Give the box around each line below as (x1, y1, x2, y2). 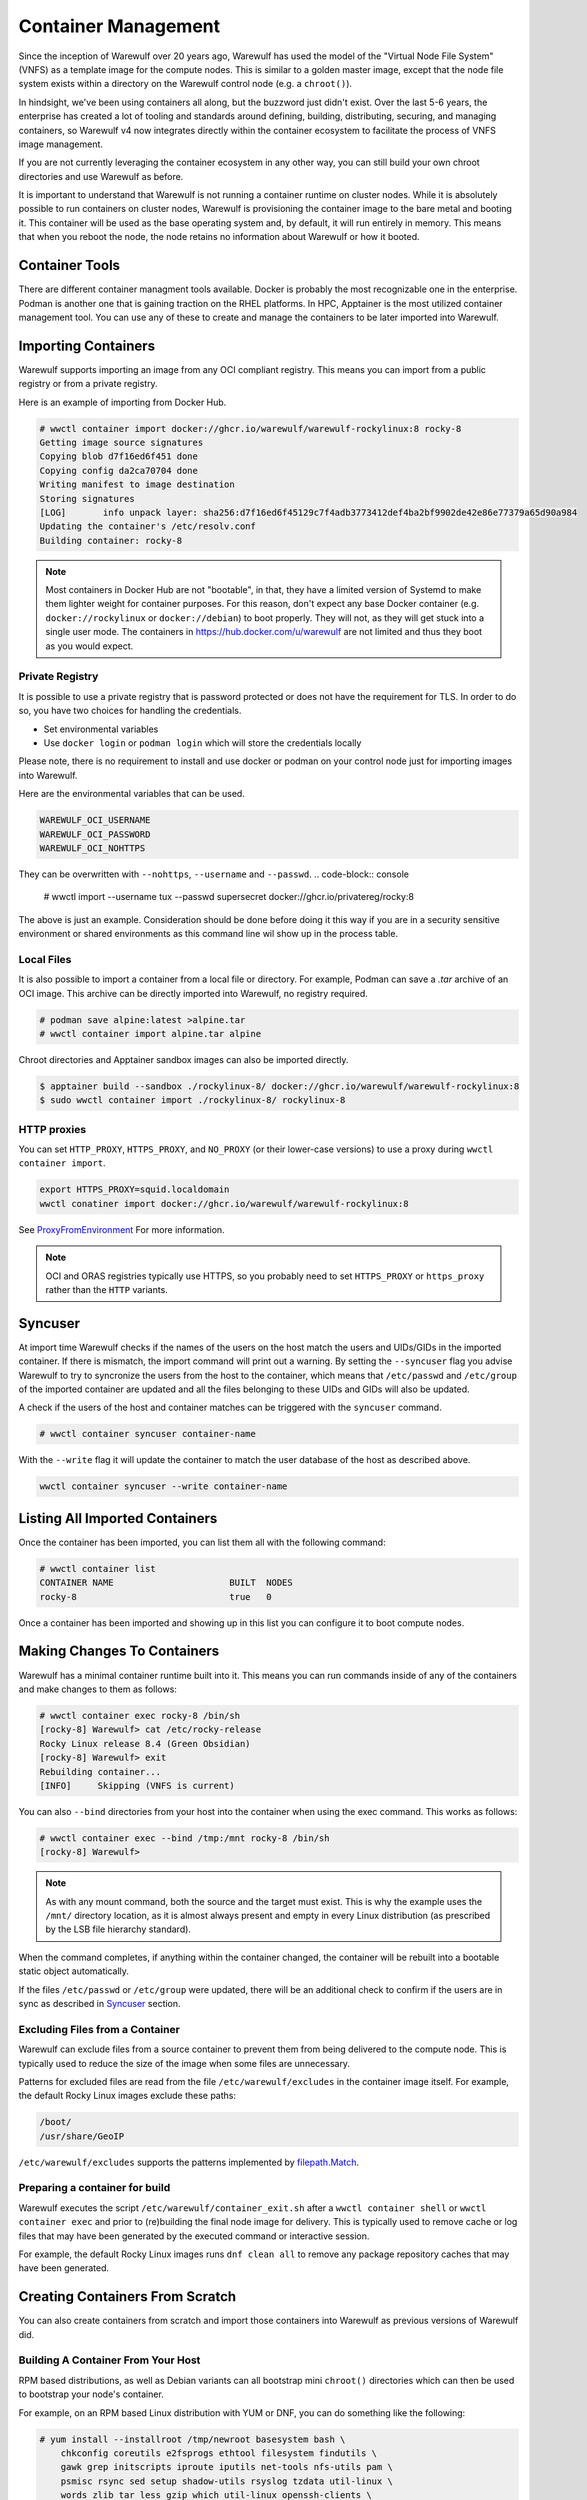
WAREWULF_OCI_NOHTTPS (39, 842, 146, 854)
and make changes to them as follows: (18, 1683, 177, 1695)
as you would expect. (45, 640, 134, 652)
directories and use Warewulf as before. (18, 170, 184, 182)
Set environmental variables (43, 723, 159, 735)
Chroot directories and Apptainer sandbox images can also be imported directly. (18, 1053, 349, 1065)
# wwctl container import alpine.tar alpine (39, 1028, 262, 1039)
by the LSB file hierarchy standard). (45, 1923, 192, 1935)
